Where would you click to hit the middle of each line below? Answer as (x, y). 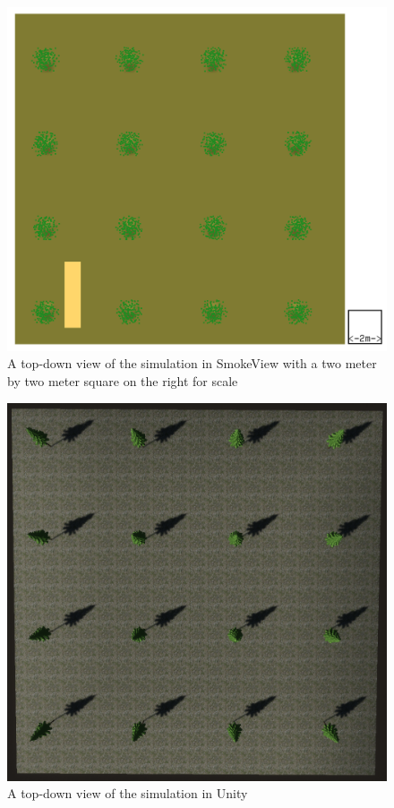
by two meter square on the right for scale (123, 381)
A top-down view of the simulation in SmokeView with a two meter (192, 363)
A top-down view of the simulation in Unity (128, 793)
